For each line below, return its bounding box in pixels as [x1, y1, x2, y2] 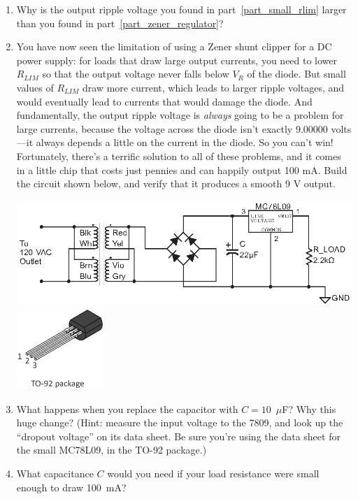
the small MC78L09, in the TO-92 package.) [16, 442, 207, 457]
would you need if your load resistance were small [107, 465, 320, 480]
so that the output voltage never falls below [42, 66, 229, 81]
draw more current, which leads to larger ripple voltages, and [83, 80, 345, 94]
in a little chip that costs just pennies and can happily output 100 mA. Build [16, 162, 348, 177]
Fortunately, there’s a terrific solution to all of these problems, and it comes [16, 148, 341, 163]
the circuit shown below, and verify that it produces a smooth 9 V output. [16, 176, 336, 191]
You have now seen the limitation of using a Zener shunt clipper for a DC [16, 39, 332, 54]
